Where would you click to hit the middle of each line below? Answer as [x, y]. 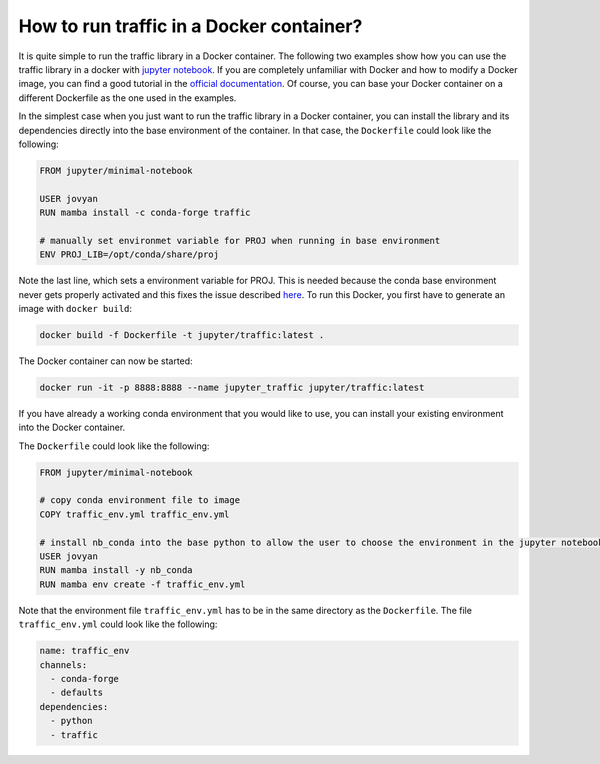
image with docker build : [75, 308]
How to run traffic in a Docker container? [190, 26]
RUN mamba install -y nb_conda [116, 570]
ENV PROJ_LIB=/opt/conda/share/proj [129, 254]
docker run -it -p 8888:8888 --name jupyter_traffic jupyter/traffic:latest [232, 387]
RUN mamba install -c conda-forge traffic [145, 213]
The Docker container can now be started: [106, 361]
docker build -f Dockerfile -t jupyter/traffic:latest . [182, 334]
